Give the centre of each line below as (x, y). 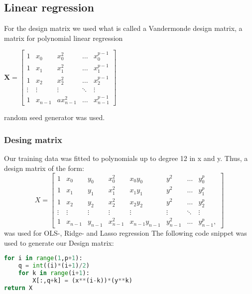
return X (18, 288)
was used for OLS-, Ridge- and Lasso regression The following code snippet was (126, 233)
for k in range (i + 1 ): (54, 273)
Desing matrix (33, 140)
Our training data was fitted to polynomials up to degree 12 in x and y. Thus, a (126, 158)
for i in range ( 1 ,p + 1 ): (43, 258)
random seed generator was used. (55, 117)
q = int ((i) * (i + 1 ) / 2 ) (54, 266)
